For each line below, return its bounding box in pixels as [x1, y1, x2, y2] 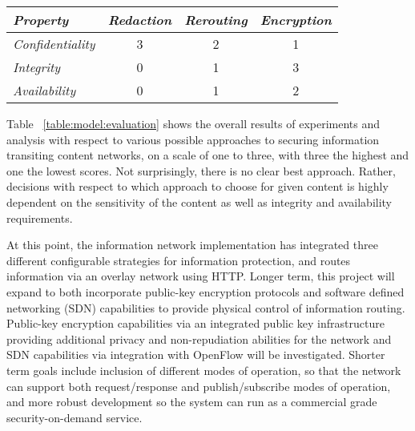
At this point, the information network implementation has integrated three [6, 236, 378, 253]
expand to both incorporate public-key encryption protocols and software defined [6, 283, 405, 300]
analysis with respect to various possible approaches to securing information [6, 131, 380, 147]
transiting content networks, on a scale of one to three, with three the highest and [6, 147, 409, 163]
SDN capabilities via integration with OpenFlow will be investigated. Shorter [6, 346, 385, 363]
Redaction [107, 10, 172, 29]
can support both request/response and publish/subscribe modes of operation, [6, 377, 391, 394]
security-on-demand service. [6, 409, 143, 425]
